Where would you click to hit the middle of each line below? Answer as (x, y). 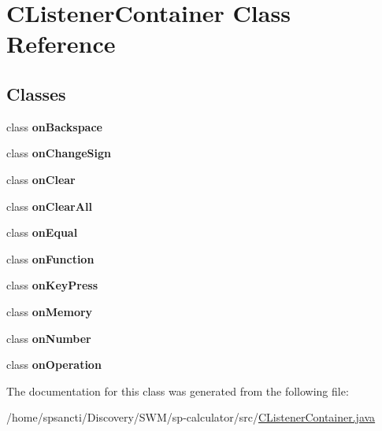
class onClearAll (49, 206)
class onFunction (50, 258)
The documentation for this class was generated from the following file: (178, 390)
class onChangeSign (59, 153)
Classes (36, 93)
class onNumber (49, 338)
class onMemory (50, 311)
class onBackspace (54, 126)
